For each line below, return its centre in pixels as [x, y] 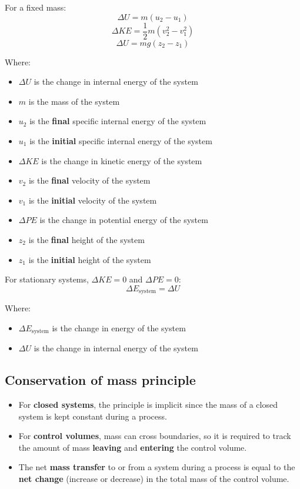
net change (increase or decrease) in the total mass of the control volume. [154, 479]
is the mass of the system [74, 101]
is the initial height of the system [90, 259]
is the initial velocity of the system [93, 200]
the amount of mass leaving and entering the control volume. [133, 447]
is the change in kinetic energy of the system [122, 160]
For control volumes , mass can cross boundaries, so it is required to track [155, 436]
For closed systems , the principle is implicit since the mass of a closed [148, 405]
